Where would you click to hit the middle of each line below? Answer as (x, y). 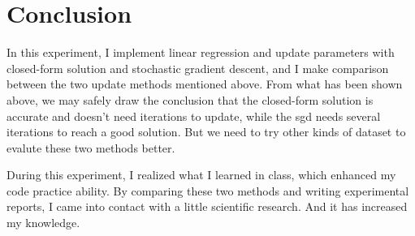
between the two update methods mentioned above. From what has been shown (205, 84)
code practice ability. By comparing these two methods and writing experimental (208, 190)
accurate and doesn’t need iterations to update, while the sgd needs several (194, 116)
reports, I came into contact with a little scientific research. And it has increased (207, 206)
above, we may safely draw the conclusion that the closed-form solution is (190, 99)
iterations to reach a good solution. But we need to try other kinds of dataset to (206, 132)
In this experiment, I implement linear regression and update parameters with (201, 52)
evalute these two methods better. (91, 147)
